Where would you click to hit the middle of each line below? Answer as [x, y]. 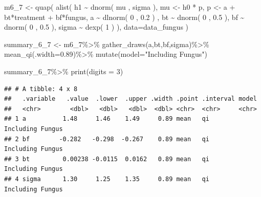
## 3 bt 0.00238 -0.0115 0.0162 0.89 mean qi [107, 159]
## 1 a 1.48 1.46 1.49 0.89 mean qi [107, 119]
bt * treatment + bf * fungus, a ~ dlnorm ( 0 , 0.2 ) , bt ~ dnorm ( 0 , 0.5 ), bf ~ [124, 17]
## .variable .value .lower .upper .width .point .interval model [130, 99]
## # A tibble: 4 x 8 [41, 89]
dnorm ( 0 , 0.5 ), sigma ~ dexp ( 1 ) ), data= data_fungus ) [96, 27]
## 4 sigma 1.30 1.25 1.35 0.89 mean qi [107, 179]
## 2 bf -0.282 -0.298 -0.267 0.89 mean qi [107, 139]
